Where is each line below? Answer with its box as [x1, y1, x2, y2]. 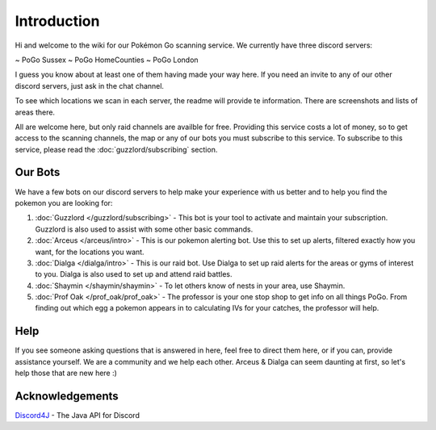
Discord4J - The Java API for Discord [15, 411, 140, 420]
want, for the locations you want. [35, 247, 145, 257]
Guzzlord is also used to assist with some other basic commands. [35, 224, 254, 234]
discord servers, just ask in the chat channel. [15, 81, 165, 90]
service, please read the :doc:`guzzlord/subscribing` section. [15, 144, 218, 154]
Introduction [15, 12, 100, 30]
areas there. [15, 107, 56, 117]
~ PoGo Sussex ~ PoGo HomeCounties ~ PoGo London [15, 55, 199, 65]
